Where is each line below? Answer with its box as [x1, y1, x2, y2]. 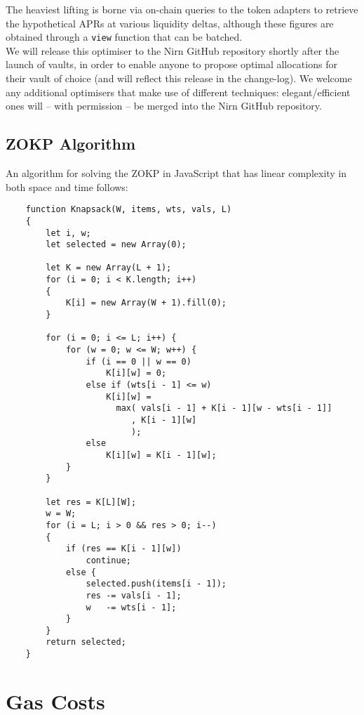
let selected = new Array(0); [46, 240, 187, 250]
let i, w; [46, 228, 91, 238]
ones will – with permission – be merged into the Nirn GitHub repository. [6, 98, 322, 113]
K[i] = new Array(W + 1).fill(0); [65, 298, 227, 308]
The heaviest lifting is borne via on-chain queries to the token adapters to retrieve [6, 2, 358, 16]
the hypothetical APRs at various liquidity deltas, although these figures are [6, 15, 334, 30]
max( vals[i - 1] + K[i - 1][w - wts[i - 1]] [116, 403, 332, 414]
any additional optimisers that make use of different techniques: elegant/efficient [6, 84, 351, 99]
